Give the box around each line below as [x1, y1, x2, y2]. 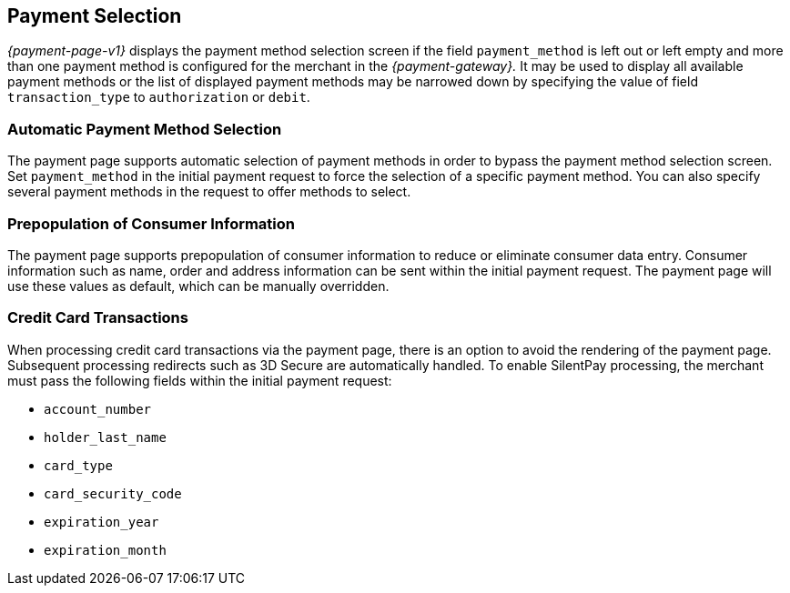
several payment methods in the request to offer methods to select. [7, 184, 411, 200]
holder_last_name [44, 429, 167, 445]
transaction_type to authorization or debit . [7, 89, 310, 106]
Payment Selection [7, 5, 182, 27]
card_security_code [44, 486, 182, 501]
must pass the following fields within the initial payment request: [7, 372, 392, 388]
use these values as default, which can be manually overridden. [7, 277, 390, 294]
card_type [44, 457, 113, 473]
